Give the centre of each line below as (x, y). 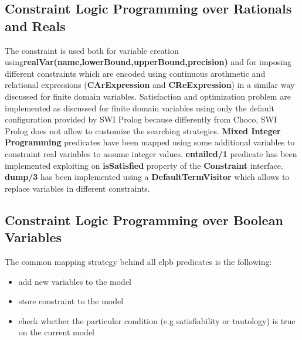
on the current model (56, 332)
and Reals (35, 25)
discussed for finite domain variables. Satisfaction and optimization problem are (148, 96)
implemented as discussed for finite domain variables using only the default (140, 108)
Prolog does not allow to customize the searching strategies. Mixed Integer (143, 130)
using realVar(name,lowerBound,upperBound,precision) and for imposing (148, 62)
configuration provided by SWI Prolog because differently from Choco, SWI (141, 119)
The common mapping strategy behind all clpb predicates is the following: (138, 261)
